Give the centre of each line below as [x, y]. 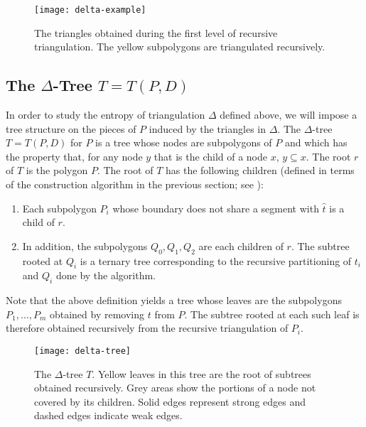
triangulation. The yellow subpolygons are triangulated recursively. [180, 47]
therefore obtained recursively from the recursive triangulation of [147, 328]
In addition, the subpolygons [85, 245]
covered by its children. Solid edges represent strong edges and [170, 401]
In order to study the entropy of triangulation [106, 115]
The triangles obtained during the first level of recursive [156, 32]
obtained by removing [97, 314]
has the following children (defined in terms [260, 170]
